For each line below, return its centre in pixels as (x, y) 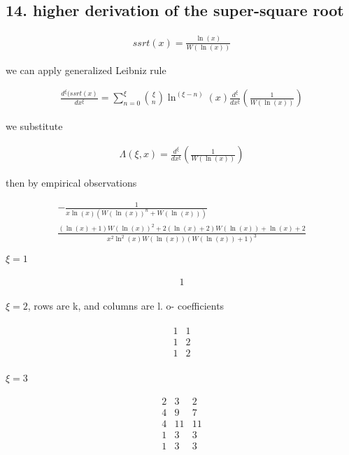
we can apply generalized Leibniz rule (86, 70)
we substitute (34, 126)
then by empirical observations (71, 183)
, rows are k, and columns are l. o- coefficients (126, 306)
